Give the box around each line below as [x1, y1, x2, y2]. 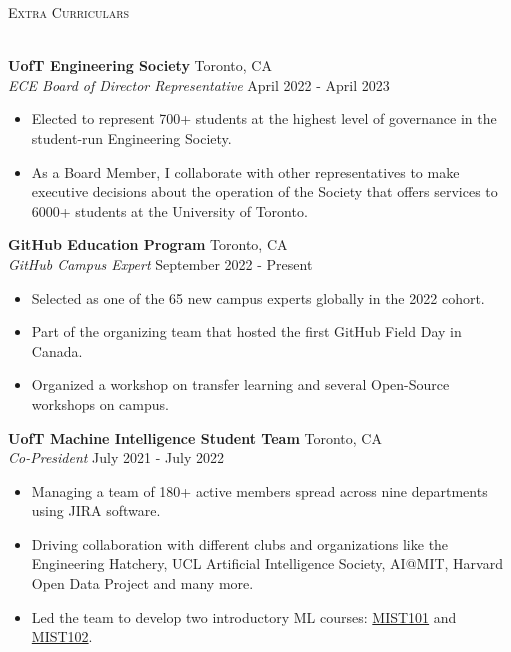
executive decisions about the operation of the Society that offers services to [31, 181, 498, 202]
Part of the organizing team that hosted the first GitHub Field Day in [31, 321, 462, 342]
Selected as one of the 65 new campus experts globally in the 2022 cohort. [31, 287, 485, 308]
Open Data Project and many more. [31, 573, 254, 594]
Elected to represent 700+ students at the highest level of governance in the [31, 108, 497, 129]
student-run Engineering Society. [31, 127, 232, 148]
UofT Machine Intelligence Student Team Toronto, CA [8, 427, 382, 448]
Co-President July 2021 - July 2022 [8, 447, 224, 468]
